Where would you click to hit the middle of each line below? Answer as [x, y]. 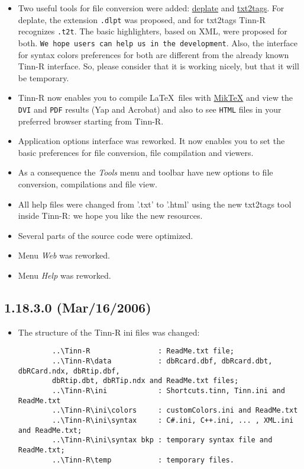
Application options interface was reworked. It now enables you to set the [151, 141]
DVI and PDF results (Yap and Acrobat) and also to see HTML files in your [150, 109]
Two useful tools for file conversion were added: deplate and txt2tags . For [151, 8]
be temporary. [43, 77]
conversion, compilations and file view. [88, 184]
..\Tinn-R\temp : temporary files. [143, 460]
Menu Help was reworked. [64, 275]
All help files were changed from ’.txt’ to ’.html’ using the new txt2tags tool [155, 204]
